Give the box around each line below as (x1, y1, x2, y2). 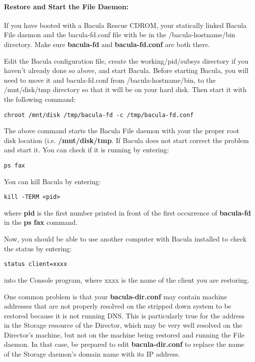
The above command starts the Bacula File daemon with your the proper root (4, 125, 239, 136)
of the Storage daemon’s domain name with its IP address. (4, 349, 180, 359)
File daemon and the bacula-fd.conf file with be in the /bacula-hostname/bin (4, 29, 235, 40)
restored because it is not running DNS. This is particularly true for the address (4, 310, 245, 320)
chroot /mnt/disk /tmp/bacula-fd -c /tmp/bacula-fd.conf (4, 111, 194, 119)
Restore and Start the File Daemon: (4, 1, 129, 11)
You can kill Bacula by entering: (4, 176, 101, 186)
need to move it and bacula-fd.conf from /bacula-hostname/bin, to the (4, 74, 216, 85)
